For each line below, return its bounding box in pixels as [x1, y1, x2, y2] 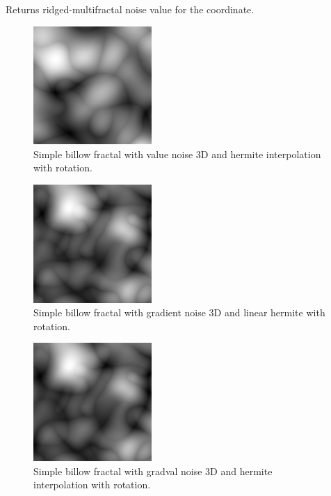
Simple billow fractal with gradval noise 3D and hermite [33, 463, 273, 478]
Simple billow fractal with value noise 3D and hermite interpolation [33, 146, 321, 161]
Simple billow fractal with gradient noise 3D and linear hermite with [33, 305, 325, 320]
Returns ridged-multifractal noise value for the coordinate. [6, 2, 255, 16]
